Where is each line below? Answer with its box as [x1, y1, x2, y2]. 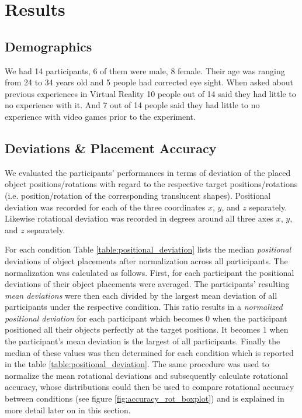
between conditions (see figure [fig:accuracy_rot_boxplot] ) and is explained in [5, 392, 284, 405]
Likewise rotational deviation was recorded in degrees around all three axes [5, 212, 273, 224]
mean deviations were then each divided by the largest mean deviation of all [5, 289, 277, 301]
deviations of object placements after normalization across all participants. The [5, 254, 288, 267]
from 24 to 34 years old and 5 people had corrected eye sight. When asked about [5, 76, 293, 88]
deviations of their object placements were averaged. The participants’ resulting [5, 278, 290, 290]
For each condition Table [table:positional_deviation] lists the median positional [5, 243, 291, 255]
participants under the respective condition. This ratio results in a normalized [5, 300, 283, 313]
